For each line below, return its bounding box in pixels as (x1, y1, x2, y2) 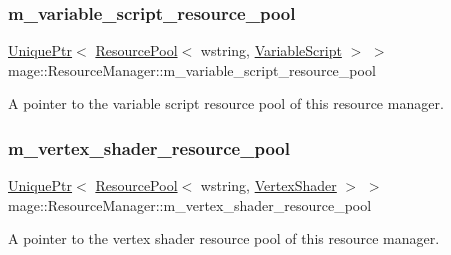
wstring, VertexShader (200, 175, 337, 196)
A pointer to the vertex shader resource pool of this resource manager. (8, 228, 440, 249)
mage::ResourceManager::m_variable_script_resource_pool (8, 59, 376, 80)
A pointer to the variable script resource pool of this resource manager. (8, 93, 444, 114)
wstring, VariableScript (200, 40, 342, 61)
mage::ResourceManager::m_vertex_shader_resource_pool (8, 194, 372, 215)
